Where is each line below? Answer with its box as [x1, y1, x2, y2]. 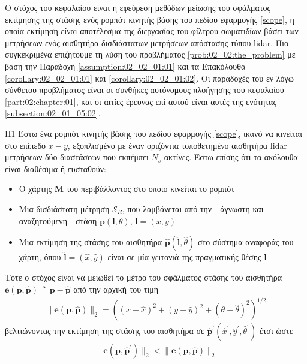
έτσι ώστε [259, 324, 293, 337]
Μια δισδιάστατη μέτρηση [19, 202, 110, 215]
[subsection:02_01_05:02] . [5, 107, 101, 119]
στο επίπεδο [5, 139, 46, 151]
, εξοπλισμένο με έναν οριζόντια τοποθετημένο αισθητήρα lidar [67, 139, 287, 151]
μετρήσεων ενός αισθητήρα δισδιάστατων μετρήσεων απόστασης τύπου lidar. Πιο [5, 36, 288, 49]
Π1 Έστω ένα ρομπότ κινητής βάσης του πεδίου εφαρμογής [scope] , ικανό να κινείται [5, 127, 302, 139]
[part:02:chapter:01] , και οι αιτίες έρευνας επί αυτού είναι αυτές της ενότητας [5, 95, 276, 107]
